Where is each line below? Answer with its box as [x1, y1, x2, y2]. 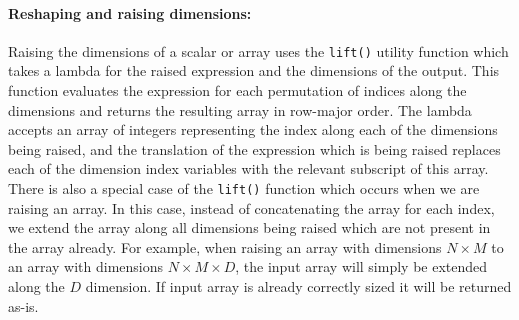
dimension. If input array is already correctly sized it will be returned [85, 276, 512, 297]
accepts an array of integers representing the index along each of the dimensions [8, 119, 498, 140]
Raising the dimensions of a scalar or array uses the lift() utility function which [8, 40, 509, 61]
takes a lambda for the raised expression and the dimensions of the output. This [8, 60, 500, 81]
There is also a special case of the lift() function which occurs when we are [8, 178, 480, 199]
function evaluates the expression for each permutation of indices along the [8, 80, 467, 101]
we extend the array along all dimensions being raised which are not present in [8, 217, 491, 238]
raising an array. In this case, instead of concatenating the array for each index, [8, 197, 495, 218]
